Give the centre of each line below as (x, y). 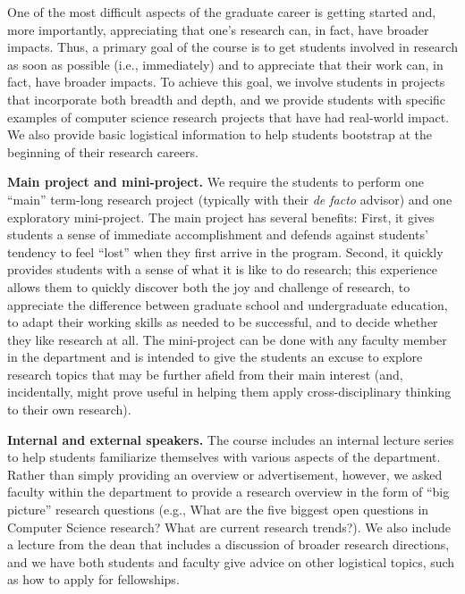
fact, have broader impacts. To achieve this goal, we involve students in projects (226, 82)
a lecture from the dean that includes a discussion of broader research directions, (228, 544)
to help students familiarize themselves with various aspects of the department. (224, 457)
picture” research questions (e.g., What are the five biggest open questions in (218, 510)
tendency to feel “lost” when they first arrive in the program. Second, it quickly (225, 251)
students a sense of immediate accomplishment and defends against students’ (218, 234)
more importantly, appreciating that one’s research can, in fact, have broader (218, 29)
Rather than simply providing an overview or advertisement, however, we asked (225, 474)
